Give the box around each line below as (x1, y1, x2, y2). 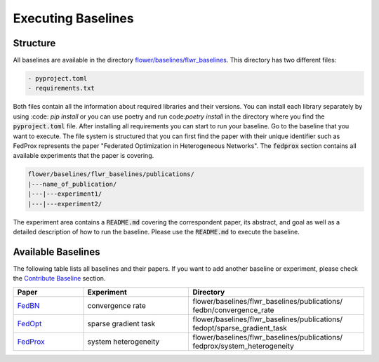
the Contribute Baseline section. (13, 274, 106, 283)
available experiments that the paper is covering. (13, 152, 154, 160)
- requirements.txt (27, 84, 95, 93)
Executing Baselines (13, 11, 134, 26)
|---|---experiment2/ (27, 200, 102, 208)
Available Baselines (13, 246, 100, 257)
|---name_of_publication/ (27, 180, 117, 188)
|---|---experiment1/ (27, 190, 102, 198)
